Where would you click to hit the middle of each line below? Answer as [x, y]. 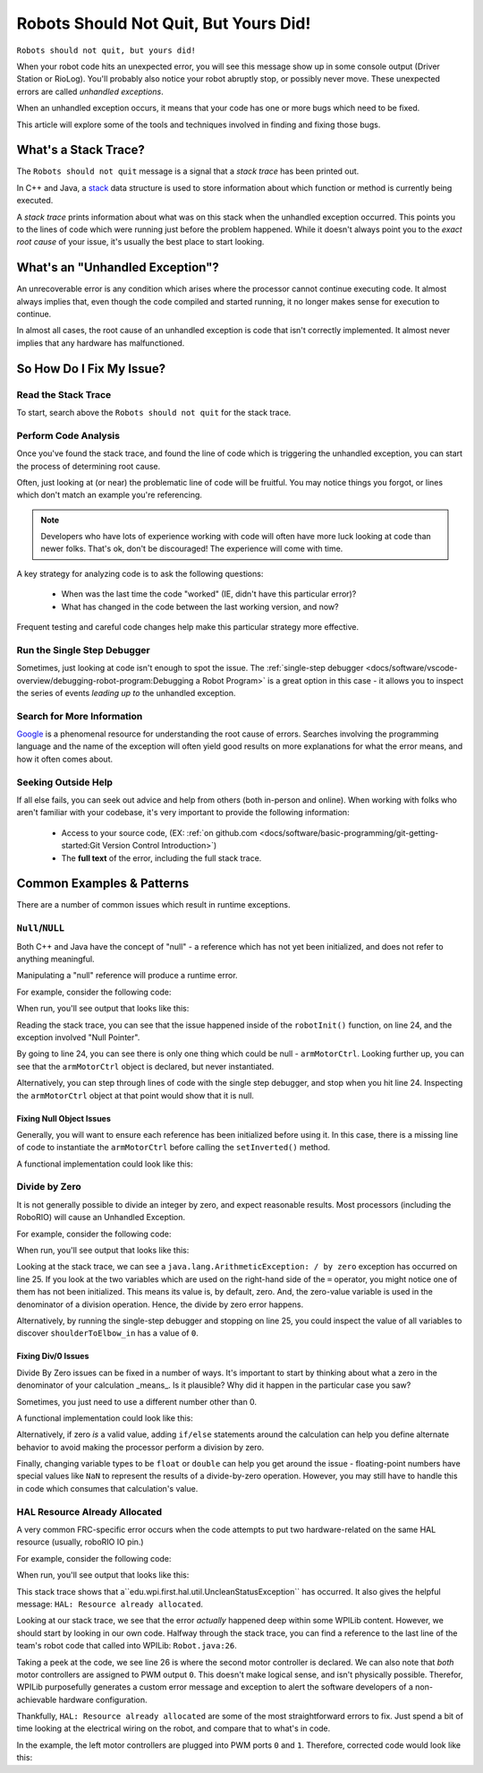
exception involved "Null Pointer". [78, 1037]
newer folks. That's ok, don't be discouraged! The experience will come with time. [192, 549]
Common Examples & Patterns [103, 884]
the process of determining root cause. [89, 466]
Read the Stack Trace [64, 394]
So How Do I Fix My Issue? [91, 369]
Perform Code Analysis [68, 435]
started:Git [81, 846]
